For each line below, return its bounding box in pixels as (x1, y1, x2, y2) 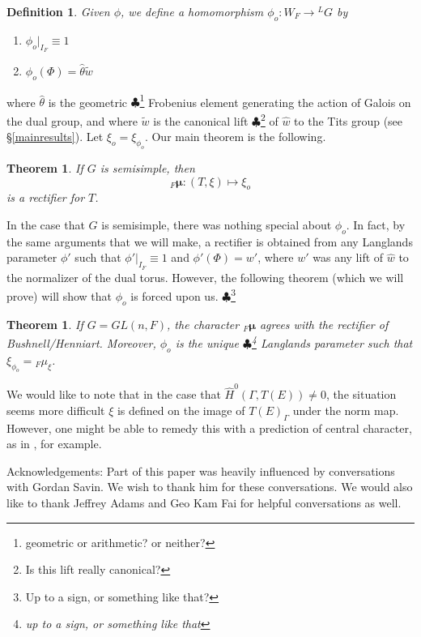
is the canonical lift (153, 112, 249, 129)
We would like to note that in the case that (6, 386, 221, 403)
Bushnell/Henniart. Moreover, (6, 334, 156, 351)
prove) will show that (6, 287, 113, 304)
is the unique (175, 334, 240, 351)
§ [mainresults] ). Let (6, 128, 104, 145)
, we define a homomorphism (121, 3, 264, 19)
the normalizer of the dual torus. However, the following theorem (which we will (6, 268, 404, 285)
